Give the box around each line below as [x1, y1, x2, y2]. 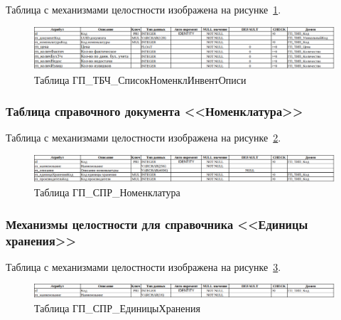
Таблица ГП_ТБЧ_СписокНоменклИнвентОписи [34, 72, 247, 87]
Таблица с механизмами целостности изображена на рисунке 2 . [6, 130, 281, 145]
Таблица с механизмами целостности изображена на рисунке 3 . [6, 259, 281, 274]
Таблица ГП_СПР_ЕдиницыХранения [34, 300, 200, 315]
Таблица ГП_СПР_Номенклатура [34, 185, 180, 200]
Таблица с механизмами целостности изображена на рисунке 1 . [6, 2, 281, 16]
